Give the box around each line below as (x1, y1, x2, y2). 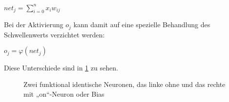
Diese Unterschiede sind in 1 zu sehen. (4, 63, 118, 73)
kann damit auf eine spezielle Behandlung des (73, 19, 210, 30)
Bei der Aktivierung (4, 19, 63, 30)
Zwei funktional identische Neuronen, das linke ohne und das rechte (23, 79, 226, 89)
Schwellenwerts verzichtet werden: (4, 29, 105, 39)
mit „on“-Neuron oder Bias (23, 88, 104, 99)
